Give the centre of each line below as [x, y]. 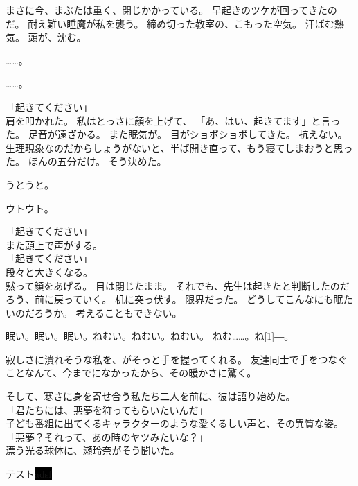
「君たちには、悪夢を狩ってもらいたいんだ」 [107, 409]
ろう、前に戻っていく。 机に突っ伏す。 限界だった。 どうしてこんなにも [170, 299]
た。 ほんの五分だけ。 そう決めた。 [86, 161]
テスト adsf [29, 474]
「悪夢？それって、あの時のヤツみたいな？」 [107, 436]
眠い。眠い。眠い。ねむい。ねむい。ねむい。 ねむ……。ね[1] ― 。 [150, 336]
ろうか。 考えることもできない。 [108, 312]
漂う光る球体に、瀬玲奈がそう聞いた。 [93, 450]
